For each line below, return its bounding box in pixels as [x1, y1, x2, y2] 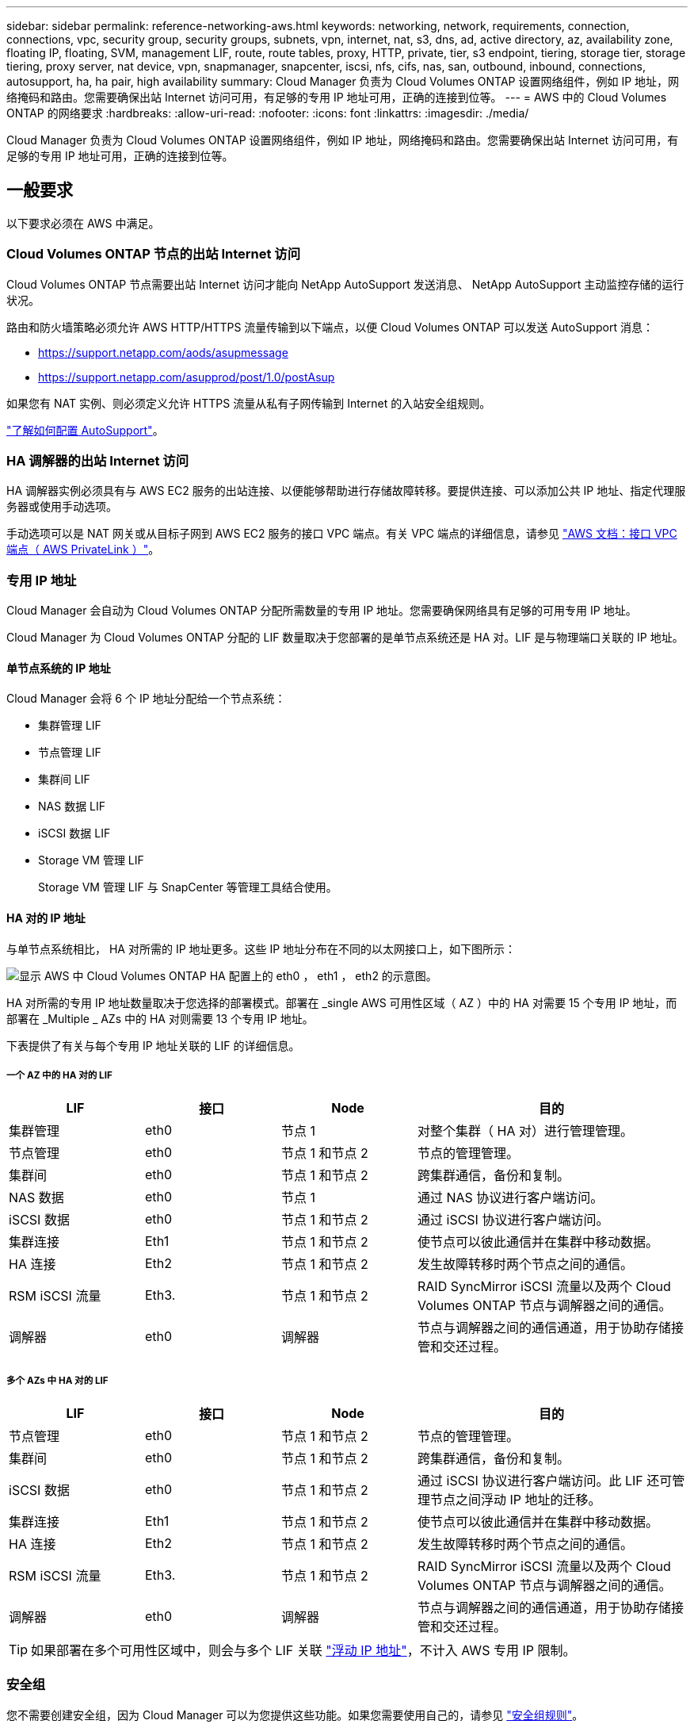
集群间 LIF [38, 772, 90, 787]
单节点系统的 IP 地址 [6, 661, 111, 675]
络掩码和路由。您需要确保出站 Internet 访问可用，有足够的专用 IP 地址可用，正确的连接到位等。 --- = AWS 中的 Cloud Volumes [6, 90, 667, 104]
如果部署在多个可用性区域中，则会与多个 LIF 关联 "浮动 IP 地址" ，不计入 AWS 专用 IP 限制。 [31, 1642, 576, 1659]
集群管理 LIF [38, 718, 101, 733]
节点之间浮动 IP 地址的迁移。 [430, 1492, 601, 1508]
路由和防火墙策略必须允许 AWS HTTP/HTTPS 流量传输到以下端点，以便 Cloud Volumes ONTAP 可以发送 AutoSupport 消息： [6, 320, 654, 334]
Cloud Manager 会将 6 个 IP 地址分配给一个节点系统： [6, 692, 286, 706]
